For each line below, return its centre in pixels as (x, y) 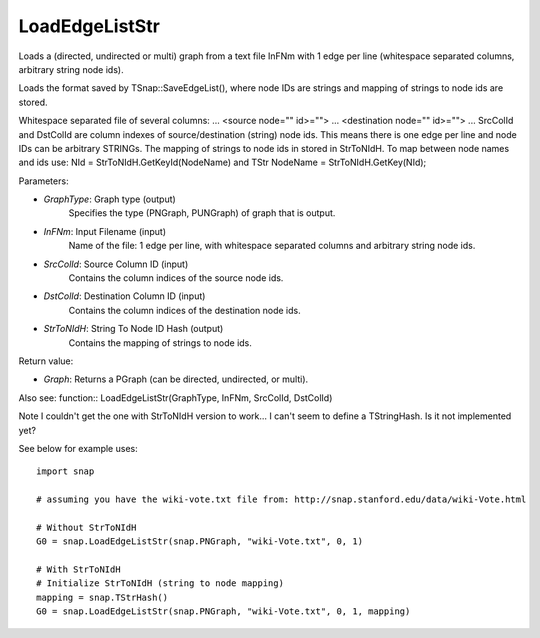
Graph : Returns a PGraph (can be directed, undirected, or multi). (176, 379)
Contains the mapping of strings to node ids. (160, 342)
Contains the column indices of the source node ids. (176, 278)
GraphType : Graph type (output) (110, 199)
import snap (65, 471)
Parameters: (43, 181)
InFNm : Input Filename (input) (105, 231)
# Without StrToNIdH (86, 527)
